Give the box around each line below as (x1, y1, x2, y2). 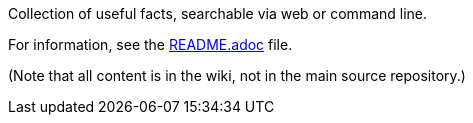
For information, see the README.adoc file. (8, 36, 293, 53)
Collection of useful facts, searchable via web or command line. (8, 5, 428, 22)
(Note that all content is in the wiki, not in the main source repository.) (8, 67, 466, 84)
